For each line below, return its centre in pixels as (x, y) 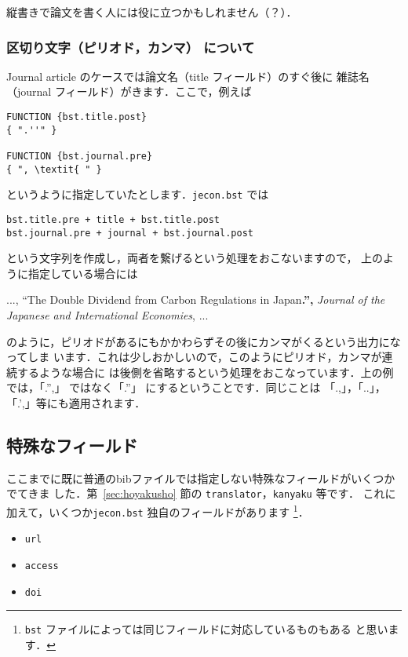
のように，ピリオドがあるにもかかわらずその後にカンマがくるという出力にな (204, 341)
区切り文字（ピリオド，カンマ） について (131, 47)
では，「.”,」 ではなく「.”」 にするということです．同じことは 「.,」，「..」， (196, 387)
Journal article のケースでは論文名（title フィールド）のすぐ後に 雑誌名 (188, 76)
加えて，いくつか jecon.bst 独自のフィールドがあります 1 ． (158, 511)
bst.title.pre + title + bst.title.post (113, 219)
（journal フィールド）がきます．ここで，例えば (129, 91)
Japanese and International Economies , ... (107, 315)
